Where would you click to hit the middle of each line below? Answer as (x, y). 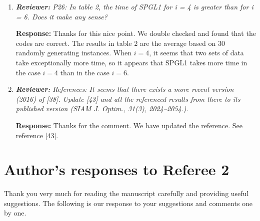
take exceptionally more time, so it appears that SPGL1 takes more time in (131, 62)
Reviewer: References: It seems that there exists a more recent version (125, 89)
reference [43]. (37, 135)
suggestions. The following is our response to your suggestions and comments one (128, 203)
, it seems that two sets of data (196, 53)
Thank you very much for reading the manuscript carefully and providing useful (126, 193)
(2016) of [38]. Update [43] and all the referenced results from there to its (128, 99)
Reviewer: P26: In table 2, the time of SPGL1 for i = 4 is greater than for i (134, 6)
